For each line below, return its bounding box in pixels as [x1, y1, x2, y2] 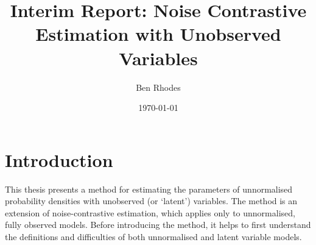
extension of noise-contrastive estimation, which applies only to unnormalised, [5, 206, 295, 219]
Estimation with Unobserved [35, 21, 281, 46]
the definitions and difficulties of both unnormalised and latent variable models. [5, 230, 302, 243]
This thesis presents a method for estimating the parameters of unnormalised [5, 182, 293, 195]
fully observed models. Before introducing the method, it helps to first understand [5, 218, 311, 231]
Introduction [5, 147, 113, 172]
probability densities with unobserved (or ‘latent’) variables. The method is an [5, 194, 298, 207]
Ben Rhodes [136, 80, 181, 93]
